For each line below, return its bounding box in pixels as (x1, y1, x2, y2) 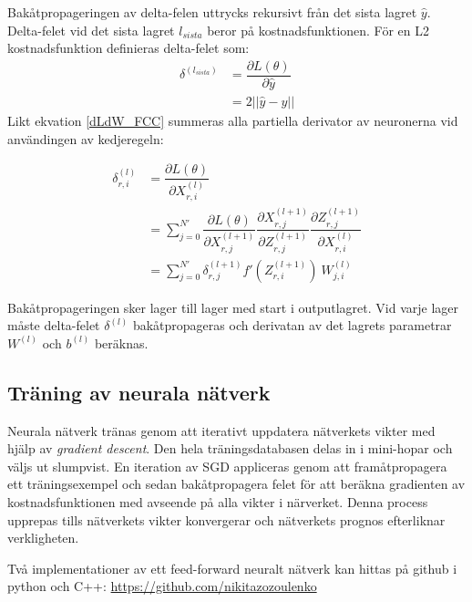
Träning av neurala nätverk (7, 378, 271, 406)
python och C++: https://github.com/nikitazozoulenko (7, 576, 317, 596)
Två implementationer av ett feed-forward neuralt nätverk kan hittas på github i (7, 558, 457, 577)
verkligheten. (7, 528, 79, 547)
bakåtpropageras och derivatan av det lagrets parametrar (132, 316, 452, 335)
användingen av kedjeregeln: (7, 129, 164, 148)
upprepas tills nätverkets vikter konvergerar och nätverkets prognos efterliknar (7, 510, 446, 529)
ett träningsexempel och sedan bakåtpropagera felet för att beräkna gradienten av (7, 474, 466, 493)
